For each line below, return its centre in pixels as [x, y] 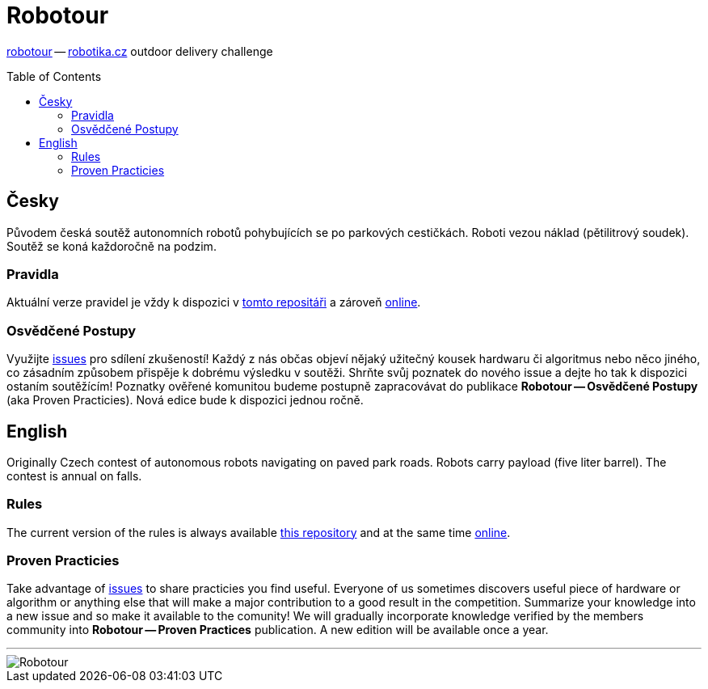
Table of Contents [54, 76]
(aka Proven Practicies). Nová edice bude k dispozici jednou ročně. [185, 400]
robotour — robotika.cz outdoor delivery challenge [140, 51]
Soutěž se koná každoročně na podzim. [112, 246]
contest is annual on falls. [74, 476]
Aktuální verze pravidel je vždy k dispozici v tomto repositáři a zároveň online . [214, 302]
